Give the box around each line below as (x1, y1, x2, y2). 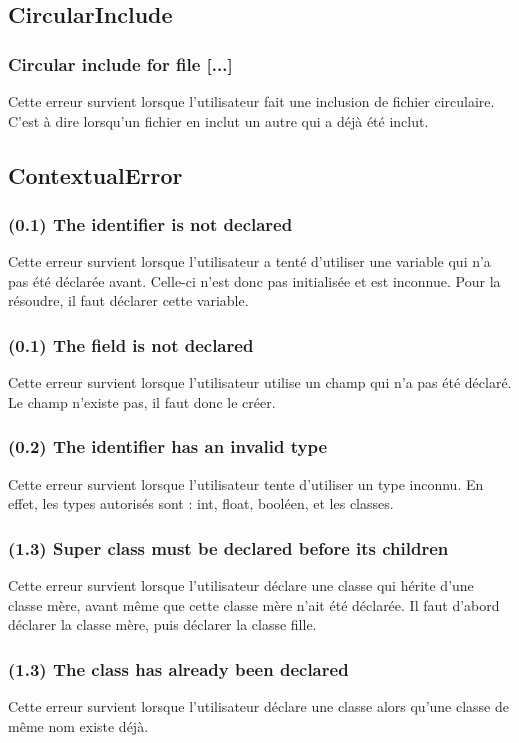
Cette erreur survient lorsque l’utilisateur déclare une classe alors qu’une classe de (8, 696, 510, 716)
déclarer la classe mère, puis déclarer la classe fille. (8, 614, 317, 635)
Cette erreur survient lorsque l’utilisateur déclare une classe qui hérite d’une (8, 575, 474, 595)
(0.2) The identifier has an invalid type (8, 434, 328, 459)
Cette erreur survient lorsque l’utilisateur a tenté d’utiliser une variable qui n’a (8, 251, 491, 272)
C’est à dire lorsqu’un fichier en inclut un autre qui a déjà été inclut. (8, 110, 429, 131)
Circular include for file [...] (8, 51, 233, 76)
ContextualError (8, 159, 183, 190)
